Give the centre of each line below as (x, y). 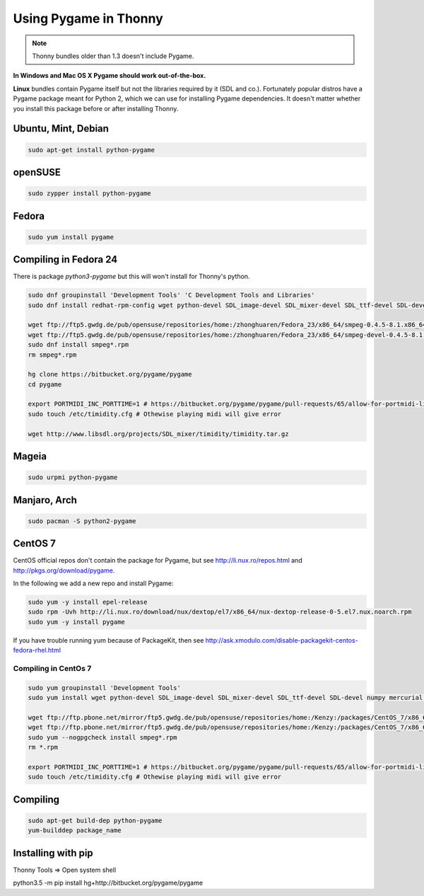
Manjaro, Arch (45, 500)
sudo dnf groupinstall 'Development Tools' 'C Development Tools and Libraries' (171, 295)
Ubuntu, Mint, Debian (61, 128)
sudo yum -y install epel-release (88, 602)
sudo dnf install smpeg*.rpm (78, 345)
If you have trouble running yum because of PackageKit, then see (108, 640)
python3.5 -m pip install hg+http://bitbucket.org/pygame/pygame (108, 883)
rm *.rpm (43, 747)
